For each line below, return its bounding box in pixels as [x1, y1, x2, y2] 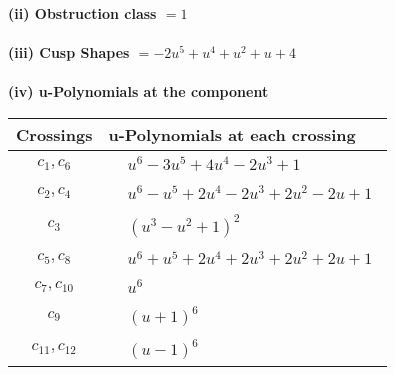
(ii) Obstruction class [8, 3, 157, 23]
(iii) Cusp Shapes [8, 42, 130, 63]
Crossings [16, 122, 93, 146]
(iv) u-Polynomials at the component [8, 81, 269, 102]
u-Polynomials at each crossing [108, 122, 356, 146]
